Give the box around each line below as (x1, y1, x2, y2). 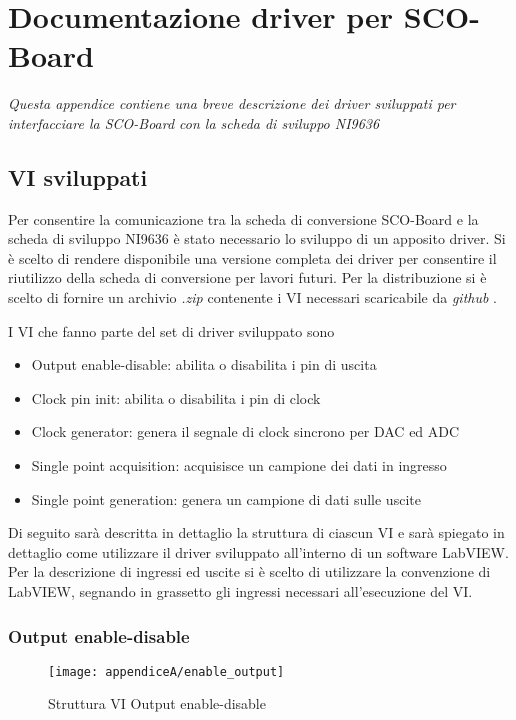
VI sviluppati (8, 161, 148, 192)
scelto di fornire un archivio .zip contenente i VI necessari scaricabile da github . (8, 287, 497, 308)
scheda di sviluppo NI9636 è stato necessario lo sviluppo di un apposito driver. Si (8, 228, 506, 249)
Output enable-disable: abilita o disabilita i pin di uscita (31, 354, 377, 375)
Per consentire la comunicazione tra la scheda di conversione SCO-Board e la (8, 208, 479, 229)
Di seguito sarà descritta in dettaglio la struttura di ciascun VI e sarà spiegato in (8, 522, 505, 543)
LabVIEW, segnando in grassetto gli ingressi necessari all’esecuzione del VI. (8, 581, 473, 602)
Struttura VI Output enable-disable (48, 693, 266, 714)
